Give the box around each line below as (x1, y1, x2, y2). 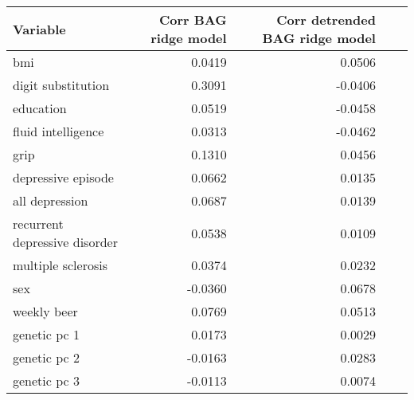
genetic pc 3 (13, 371, 80, 390)
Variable (13, 19, 66, 38)
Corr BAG (158, 10, 227, 29)
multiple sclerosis (13, 256, 107, 274)
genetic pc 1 (13, 325, 80, 343)
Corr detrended (276, 10, 376, 29)
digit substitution (13, 76, 110, 94)
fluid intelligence (13, 122, 104, 140)
